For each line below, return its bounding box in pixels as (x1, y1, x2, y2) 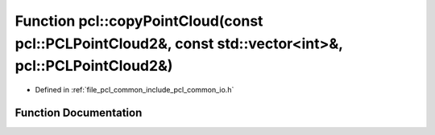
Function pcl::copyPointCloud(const (14, 12, 263, 30)
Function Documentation (14, 105, 143, 120)
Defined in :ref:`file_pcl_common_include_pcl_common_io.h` (35, 85, 234, 95)
